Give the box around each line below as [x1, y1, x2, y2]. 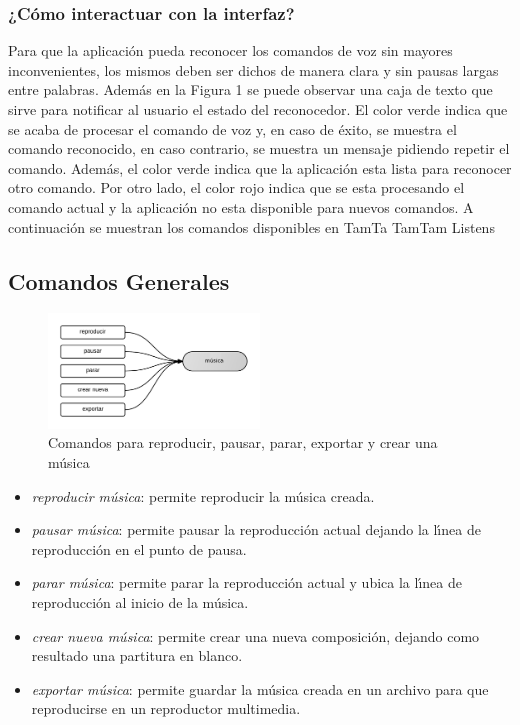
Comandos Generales [8, 265, 230, 296]
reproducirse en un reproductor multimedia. [31, 698, 301, 719]
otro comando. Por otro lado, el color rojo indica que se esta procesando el [8, 177, 465, 198]
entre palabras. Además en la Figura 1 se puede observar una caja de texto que [8, 79, 493, 100]
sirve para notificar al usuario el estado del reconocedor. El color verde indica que [8, 99, 508, 119]
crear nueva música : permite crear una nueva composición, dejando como [31, 625, 480, 646]
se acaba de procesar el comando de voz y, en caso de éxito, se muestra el [8, 118, 457, 139]
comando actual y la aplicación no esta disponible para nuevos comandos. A [8, 196, 474, 217]
